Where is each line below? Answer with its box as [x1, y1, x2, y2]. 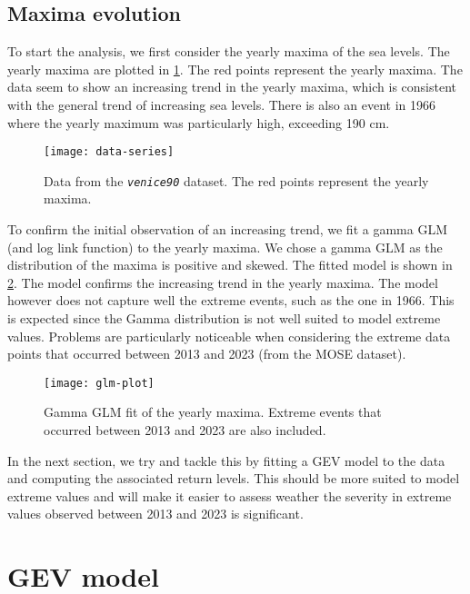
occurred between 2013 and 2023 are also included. [44, 421, 326, 440]
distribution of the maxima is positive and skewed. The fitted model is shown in [7, 255, 453, 274]
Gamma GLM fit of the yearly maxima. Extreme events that [44, 402, 382, 421]
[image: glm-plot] [44, 376, 155, 390]
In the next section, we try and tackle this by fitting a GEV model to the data [7, 450, 445, 470]
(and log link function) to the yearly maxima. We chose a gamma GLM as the [7, 237, 443, 256]
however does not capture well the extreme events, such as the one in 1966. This [7, 291, 455, 310]
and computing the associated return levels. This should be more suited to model [7, 469, 460, 488]
